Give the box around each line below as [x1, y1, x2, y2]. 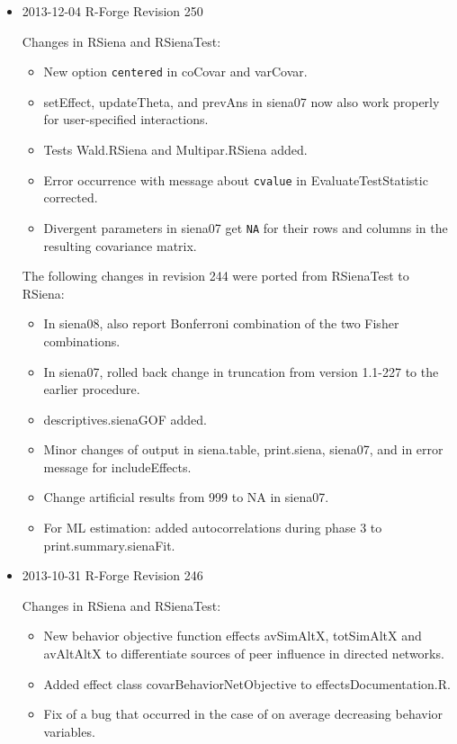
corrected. [43, 188, 98, 207]
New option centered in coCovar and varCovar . [43, 62, 308, 81]
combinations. [43, 331, 121, 350]
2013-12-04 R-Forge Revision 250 [22, 2, 203, 20]
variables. [43, 722, 95, 740]
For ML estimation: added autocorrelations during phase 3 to [43, 518, 382, 537]
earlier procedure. [43, 380, 140, 399]
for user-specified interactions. [43, 110, 209, 129]
